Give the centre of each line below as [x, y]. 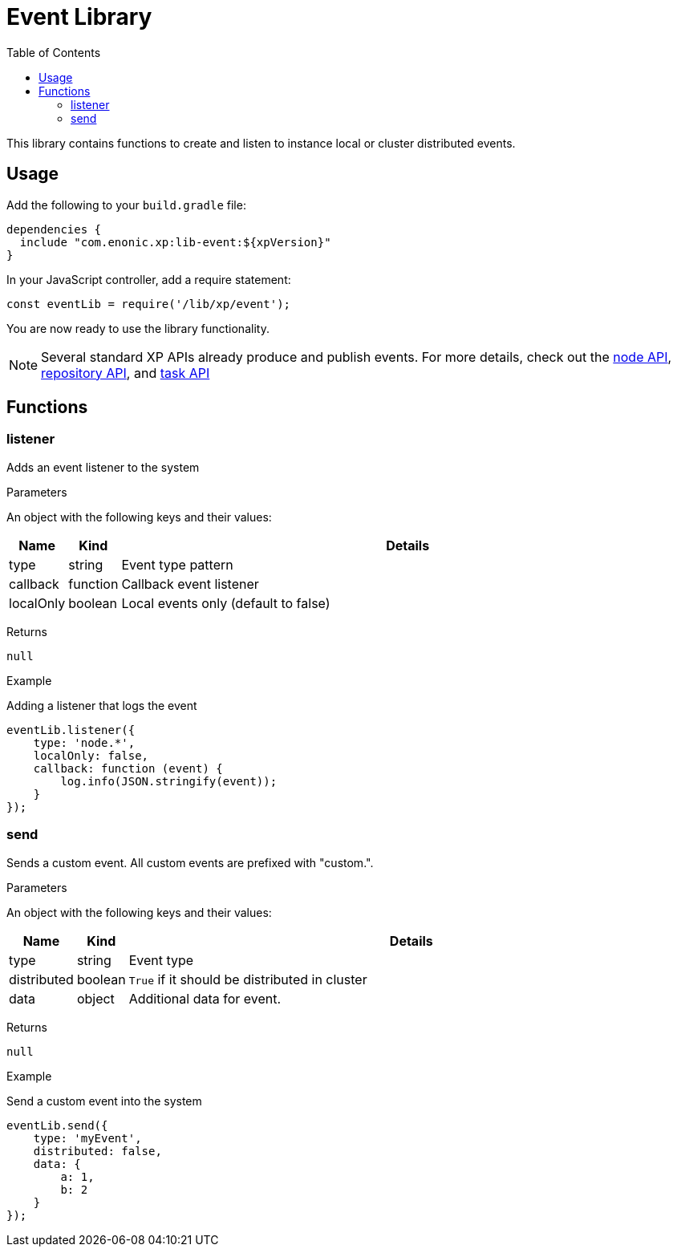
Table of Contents [54, 52]
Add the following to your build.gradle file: [126, 205]
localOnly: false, [91, 755]
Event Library [79, 17]
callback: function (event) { [128, 768]
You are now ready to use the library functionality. [138, 328]
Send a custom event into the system [104, 1101]
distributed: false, [97, 1151]
